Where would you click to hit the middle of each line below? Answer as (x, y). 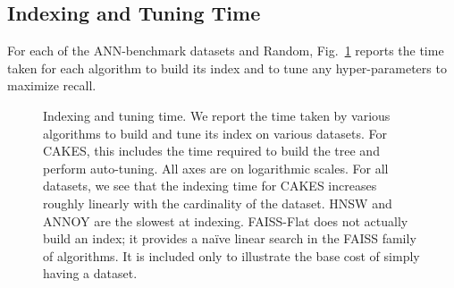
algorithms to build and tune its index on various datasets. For (215, 133)
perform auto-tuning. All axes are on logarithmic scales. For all (216, 168)
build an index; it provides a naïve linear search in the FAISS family (230, 238)
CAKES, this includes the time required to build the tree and (211, 151)
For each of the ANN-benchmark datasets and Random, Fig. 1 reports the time (226, 51)
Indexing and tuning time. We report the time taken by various (217, 115)
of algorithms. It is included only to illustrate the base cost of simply (231, 255)
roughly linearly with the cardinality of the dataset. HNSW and (218, 203)
